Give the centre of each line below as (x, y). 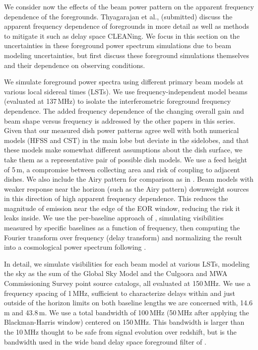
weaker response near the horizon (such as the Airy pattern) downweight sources (127, 188)
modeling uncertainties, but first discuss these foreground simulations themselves (127, 55)
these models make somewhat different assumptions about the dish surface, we (123, 150)
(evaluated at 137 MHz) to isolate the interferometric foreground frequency (118, 101)
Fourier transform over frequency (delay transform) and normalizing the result (123, 237)
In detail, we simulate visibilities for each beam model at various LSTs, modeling (127, 263)
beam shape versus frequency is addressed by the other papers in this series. (120, 120)
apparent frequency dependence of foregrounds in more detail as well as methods (127, 26)
